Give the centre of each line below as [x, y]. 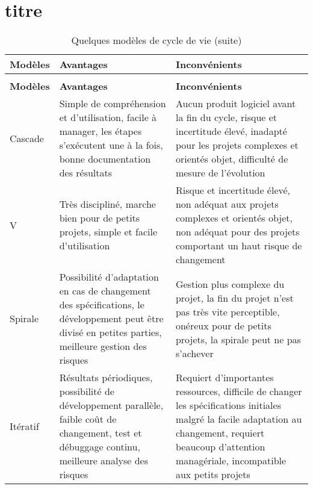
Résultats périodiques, [106, 378]
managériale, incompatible [231, 461]
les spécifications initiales [228, 405]
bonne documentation [105, 159]
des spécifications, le [102, 305]
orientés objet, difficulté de [232, 159]
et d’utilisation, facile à [108, 117]
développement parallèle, [111, 405]
